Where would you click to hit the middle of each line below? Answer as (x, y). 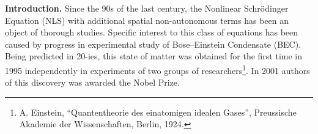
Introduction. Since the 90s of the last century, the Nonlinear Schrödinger (147, 8)
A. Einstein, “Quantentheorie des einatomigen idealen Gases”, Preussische (158, 112)
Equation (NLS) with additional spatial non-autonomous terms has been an (147, 20)
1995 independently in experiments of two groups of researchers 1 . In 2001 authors (157, 69)
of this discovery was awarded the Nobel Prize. (92, 82)
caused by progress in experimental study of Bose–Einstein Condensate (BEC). (153, 44)
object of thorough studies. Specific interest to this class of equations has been (152, 32)
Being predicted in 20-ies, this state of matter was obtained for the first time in (154, 56)
